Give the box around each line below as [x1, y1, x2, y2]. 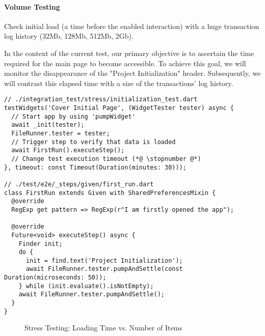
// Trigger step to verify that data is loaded [11, 138, 176, 146]
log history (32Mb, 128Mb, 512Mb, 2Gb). [4, 31, 134, 41]
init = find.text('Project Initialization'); [25, 257, 183, 264]
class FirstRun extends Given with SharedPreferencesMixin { [4, 189, 216, 197]
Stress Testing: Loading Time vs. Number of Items [24, 322, 182, 333]
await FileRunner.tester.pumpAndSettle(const [25, 265, 183, 273]
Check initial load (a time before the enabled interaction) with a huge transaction [4, 20, 259, 31]
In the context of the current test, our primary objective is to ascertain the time [4, 47, 254, 58]
